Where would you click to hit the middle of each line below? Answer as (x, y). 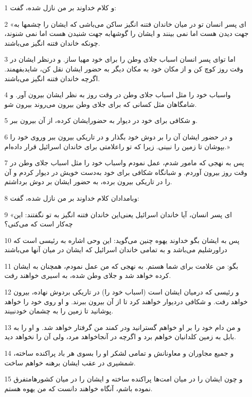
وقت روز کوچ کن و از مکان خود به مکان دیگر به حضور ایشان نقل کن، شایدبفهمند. (124, 68)
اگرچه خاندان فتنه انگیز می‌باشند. (52, 78)
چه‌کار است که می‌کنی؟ (39, 224)
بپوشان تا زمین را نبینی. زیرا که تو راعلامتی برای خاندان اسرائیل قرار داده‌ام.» (117, 146)
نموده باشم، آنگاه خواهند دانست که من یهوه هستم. (79, 388)
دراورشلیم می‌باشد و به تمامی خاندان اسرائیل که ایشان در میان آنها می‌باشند (116, 250)
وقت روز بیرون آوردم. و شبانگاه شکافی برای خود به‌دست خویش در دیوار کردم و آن (126, 172)
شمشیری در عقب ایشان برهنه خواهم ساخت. (70, 362)
